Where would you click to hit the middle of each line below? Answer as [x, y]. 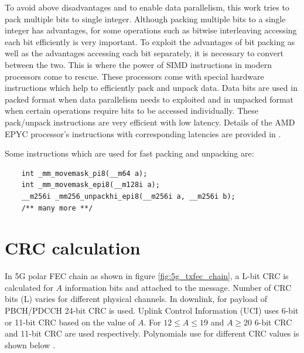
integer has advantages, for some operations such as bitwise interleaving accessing [151, 30]
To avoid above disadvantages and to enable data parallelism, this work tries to [147, 7]
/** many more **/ [57, 208]
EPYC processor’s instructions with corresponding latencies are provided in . [143, 133]
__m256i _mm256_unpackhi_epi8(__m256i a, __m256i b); [128, 196]
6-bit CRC [273, 322]
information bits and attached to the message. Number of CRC [178, 287]
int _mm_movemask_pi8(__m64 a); [84, 173]
